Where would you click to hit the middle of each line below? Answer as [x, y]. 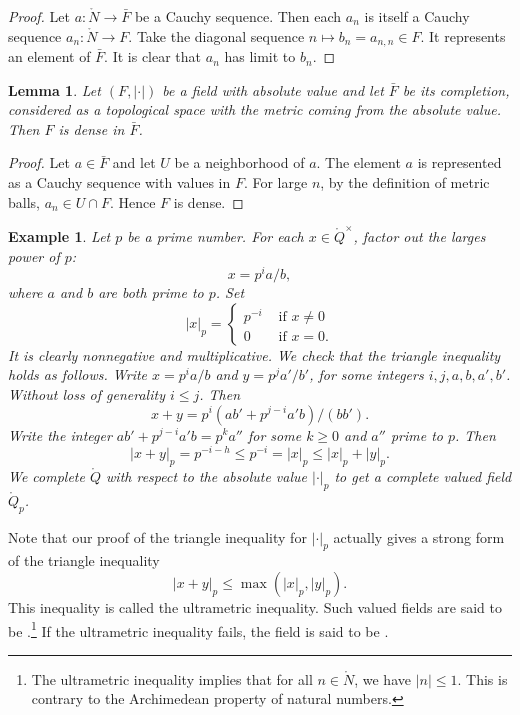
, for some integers [366, 374]
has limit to [260, 56]
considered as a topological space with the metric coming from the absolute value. [254, 109]
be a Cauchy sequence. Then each [238, 16]
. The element [358, 162]
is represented [459, 162]
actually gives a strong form [419, 536]
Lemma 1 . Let [54, 89]
